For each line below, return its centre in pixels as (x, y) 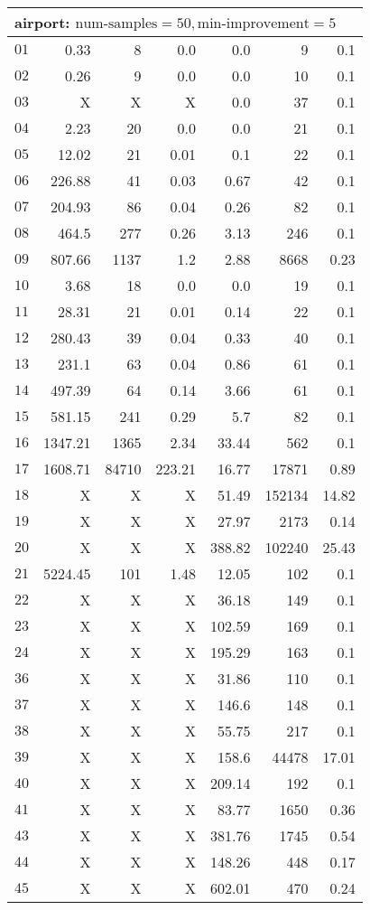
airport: (42, 22)
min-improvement (253, 23)
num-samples (116, 23)
